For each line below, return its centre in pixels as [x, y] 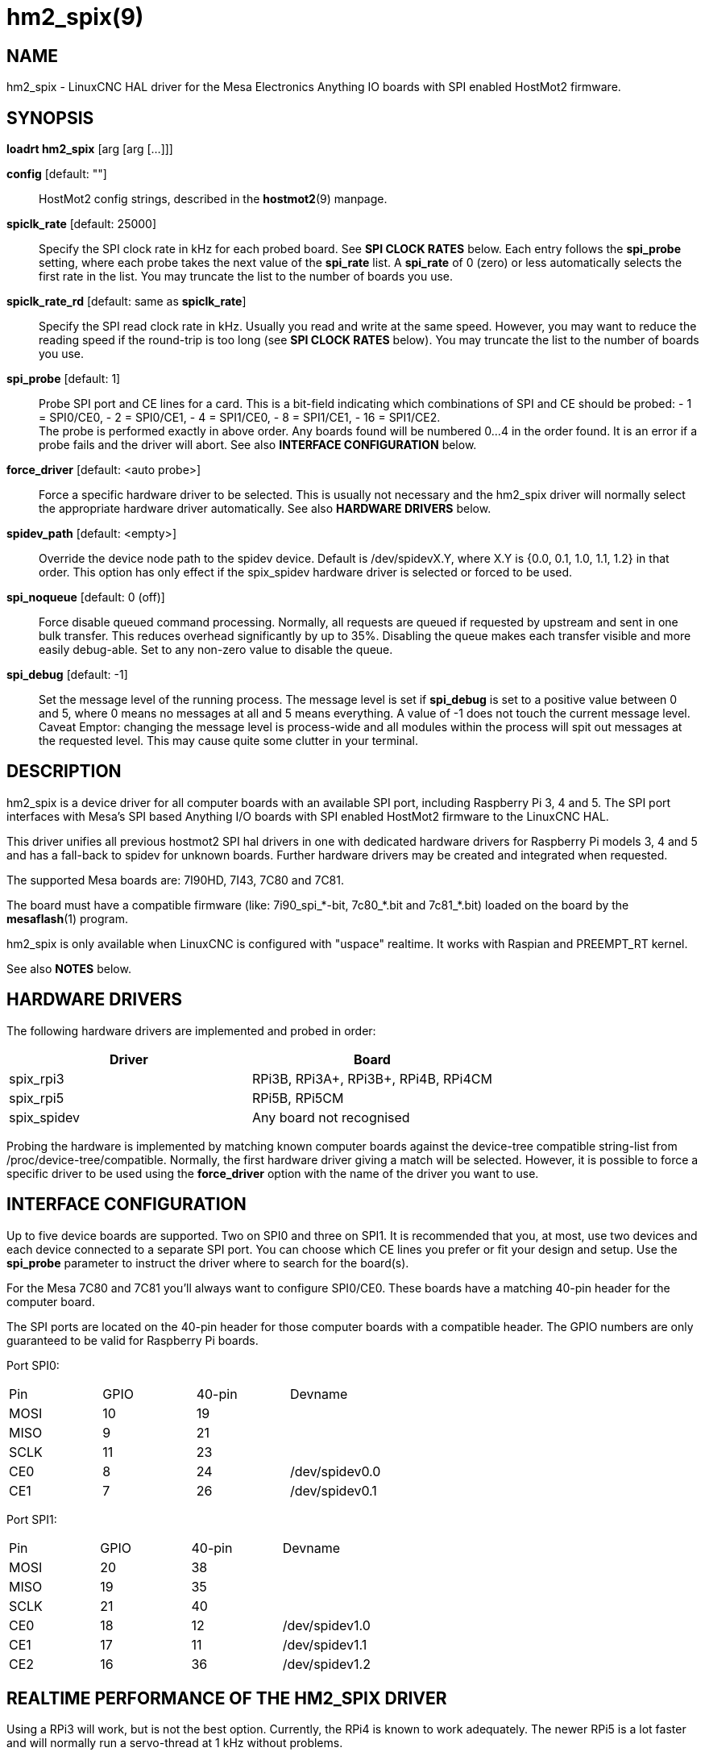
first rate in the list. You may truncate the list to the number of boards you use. [246, 277]
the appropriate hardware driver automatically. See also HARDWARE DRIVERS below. [265, 509]
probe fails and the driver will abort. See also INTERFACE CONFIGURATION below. [258, 445]
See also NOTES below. [69, 968]
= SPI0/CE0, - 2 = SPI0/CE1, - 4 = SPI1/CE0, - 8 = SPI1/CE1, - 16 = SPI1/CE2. [240, 418]
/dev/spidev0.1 [334, 1490]
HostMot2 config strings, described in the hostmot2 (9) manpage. [213, 199]
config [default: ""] [57, 174]
